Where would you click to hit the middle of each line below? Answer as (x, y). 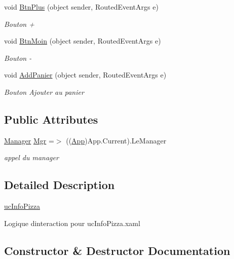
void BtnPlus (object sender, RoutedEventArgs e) (81, 7)
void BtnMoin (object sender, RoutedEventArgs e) (83, 41)
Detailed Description (60, 185)
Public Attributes (51, 119)
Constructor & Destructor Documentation (117, 250)
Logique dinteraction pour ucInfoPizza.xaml (72, 223)
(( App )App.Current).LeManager (116, 140)
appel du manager (31, 157)
